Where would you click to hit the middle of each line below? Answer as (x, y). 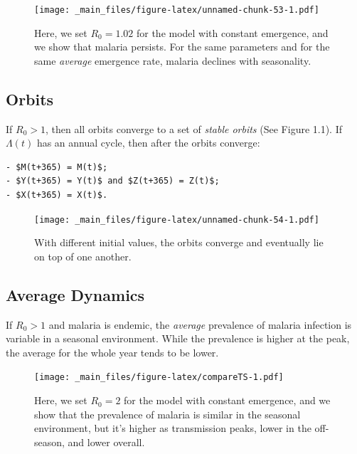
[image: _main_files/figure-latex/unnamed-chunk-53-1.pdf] (177, 10)
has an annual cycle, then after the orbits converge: (148, 143)
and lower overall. (106, 442)
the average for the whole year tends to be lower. (112, 352)
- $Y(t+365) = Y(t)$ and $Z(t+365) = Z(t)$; (113, 181)
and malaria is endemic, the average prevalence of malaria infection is (200, 324)
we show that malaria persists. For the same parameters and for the (182, 47)
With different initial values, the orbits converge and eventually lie (179, 242)
